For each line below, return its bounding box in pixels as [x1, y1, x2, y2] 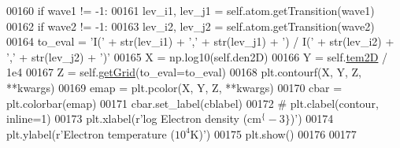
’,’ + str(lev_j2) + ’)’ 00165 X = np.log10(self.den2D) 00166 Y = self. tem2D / [6, 48, 388, 65]
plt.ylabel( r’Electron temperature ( [6, 125, 175, 142]
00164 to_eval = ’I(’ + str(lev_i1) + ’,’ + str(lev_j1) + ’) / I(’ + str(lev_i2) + [6, 33, 394, 50]
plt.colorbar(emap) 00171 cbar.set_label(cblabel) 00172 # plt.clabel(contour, [6, 94, 379, 111]
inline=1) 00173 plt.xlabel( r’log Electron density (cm [6, 110, 261, 127]
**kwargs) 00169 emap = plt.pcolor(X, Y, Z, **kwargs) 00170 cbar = [6, 79, 343, 95]
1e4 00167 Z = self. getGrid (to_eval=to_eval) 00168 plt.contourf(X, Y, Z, [6, 64, 362, 80]
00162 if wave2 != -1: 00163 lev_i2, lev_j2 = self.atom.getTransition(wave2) [6, 17, 375, 34]
